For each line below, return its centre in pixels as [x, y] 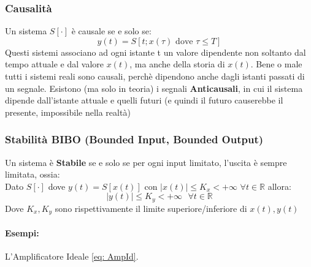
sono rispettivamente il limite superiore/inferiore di [151, 208]
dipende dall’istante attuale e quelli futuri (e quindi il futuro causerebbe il [144, 100]
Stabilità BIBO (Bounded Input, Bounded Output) [134, 139]
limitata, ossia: [33, 174]
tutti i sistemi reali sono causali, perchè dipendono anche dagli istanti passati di [155, 76]
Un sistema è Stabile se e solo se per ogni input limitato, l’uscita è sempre [146, 162]
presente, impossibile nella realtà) [68, 112]
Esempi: [22, 232]
